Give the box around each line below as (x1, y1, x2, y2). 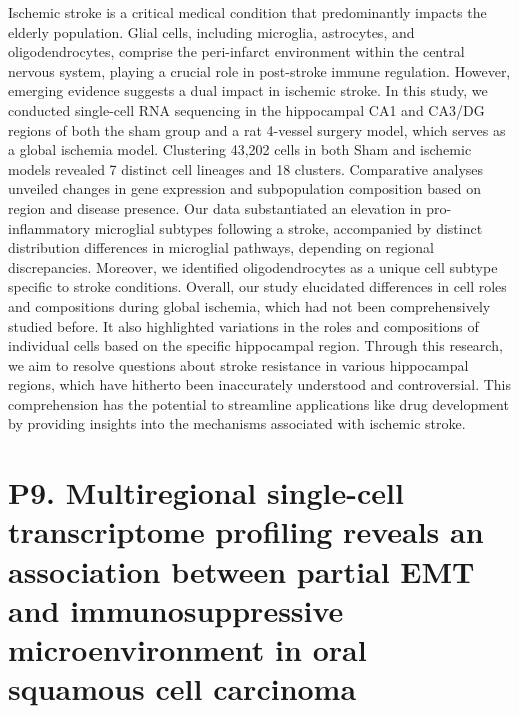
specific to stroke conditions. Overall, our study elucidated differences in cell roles (8, 276, 507, 297)
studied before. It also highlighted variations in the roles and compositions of (8, 315, 479, 336)
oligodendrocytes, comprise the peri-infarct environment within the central (8, 41, 465, 62)
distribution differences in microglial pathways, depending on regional (8, 237, 434, 258)
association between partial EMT (8, 550, 475, 591)
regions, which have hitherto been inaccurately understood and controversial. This (8, 374, 512, 395)
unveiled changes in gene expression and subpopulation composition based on (8, 178, 482, 199)
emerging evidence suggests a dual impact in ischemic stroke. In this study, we (8, 80, 488, 101)
